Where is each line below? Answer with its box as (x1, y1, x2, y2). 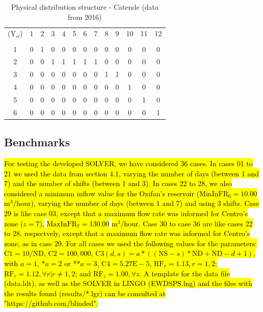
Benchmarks (4, 134, 70, 150)
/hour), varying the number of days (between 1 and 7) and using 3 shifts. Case (13, 198, 259, 209)
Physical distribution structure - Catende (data (11, 2, 159, 12)
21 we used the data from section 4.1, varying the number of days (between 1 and (4, 168, 259, 178)
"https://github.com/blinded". (4, 298, 98, 308)
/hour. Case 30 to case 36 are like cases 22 (120, 218, 253, 228)
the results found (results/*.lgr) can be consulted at (4, 288, 166, 298)
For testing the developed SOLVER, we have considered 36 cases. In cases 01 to (4, 158, 253, 169)
